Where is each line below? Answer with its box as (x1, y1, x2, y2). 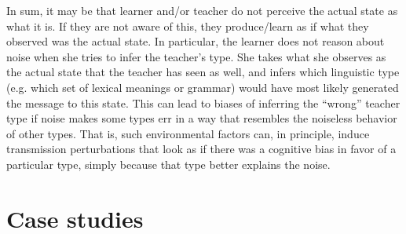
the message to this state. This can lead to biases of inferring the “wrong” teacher (6, 94, 401, 111)
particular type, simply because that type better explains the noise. (6, 155, 331, 172)
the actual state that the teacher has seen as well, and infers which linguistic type (6, 64, 400, 80)
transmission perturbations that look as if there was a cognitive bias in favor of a (6, 141, 397, 157)
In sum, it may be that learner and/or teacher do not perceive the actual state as (6, 2, 398, 18)
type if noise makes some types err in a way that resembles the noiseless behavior (6, 110, 397, 126)
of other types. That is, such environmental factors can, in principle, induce (6, 125, 370, 141)
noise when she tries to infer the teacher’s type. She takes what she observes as (6, 48, 386, 64)
